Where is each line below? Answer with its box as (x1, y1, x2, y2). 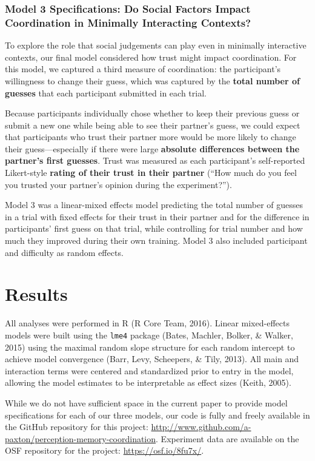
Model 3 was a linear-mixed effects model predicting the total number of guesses (5, 198, 303, 211)
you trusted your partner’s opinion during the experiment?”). (5, 178, 232, 190)
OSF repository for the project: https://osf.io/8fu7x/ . (5, 444, 204, 457)
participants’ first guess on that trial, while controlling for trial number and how (5, 222, 303, 235)
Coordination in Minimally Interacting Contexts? (5, 15, 251, 30)
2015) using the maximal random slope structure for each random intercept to (5, 340, 295, 353)
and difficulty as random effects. (5, 246, 124, 258)
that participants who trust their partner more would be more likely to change (5, 130, 296, 143)
